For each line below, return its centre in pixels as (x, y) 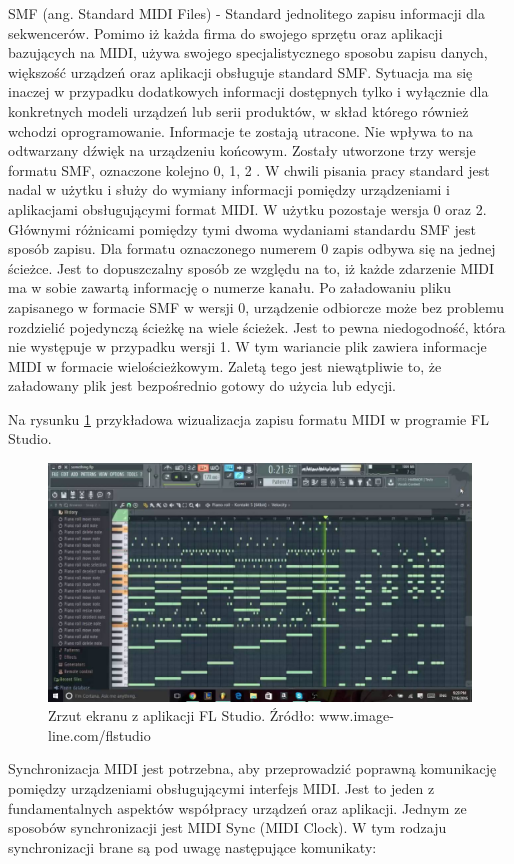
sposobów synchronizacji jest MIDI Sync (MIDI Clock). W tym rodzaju (227, 827)
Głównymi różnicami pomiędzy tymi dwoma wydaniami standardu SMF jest (242, 228)
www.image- (356, 715)
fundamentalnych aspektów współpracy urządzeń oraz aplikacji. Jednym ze (237, 807)
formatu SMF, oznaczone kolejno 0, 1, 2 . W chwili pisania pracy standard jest (249, 169)
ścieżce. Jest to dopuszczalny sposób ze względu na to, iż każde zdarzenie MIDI (251, 267)
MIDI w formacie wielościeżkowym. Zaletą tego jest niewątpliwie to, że (225, 365)
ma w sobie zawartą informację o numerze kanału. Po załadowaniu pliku (230, 287)
